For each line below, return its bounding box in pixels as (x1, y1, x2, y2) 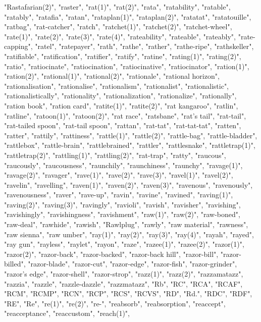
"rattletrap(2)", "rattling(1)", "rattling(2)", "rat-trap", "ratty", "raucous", (4, 149, 226, 160)
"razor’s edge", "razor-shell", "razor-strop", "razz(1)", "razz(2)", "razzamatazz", (4, 269, 243, 279)
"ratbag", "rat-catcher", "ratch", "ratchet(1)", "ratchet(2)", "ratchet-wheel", (4, 21, 232, 32)
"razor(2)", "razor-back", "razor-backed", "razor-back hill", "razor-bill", (4, 248, 219, 259)
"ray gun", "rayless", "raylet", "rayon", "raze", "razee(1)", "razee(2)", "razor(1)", (4, 239, 244, 249)
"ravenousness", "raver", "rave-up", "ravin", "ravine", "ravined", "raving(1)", (4, 189, 233, 200)
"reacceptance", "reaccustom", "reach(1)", (4, 308, 130, 318)
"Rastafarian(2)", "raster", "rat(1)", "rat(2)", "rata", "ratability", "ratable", (4, 2, 231, 12)
